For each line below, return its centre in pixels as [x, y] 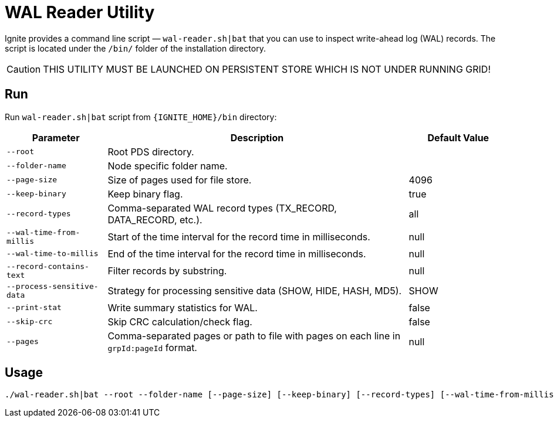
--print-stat [34, 308]
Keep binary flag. [145, 194]
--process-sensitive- [53, 286]
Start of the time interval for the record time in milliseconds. [239, 236]
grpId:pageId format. [152, 347]
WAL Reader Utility [80, 12]
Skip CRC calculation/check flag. [180, 321]
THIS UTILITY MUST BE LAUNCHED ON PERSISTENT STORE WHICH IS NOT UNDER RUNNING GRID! [267, 69]
